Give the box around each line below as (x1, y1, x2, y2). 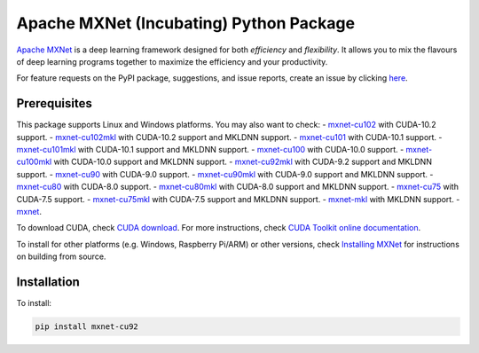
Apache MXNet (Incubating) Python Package (16, 13, 355, 33)
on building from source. (16, 251, 106, 262)
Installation (16, 274, 80, 289)
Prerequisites (16, 96, 92, 111)
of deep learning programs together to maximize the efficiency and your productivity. (16, 56, 328, 67)
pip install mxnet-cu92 (35, 322, 139, 332)
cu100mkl (16, 156, 52, 168)
